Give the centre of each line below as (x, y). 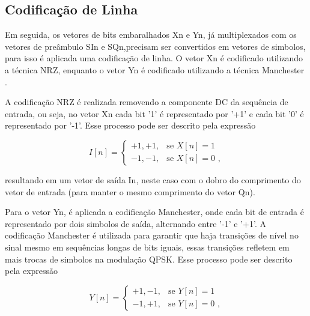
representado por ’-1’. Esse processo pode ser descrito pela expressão (130, 125)
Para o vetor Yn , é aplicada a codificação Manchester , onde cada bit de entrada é (154, 212)
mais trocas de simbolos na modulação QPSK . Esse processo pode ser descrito (149, 259)
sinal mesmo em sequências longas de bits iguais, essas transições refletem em (147, 247)
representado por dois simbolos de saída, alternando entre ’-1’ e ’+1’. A (135, 223)
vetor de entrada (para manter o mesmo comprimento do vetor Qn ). (130, 191)
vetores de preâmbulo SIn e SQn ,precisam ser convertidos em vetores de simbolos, (155, 46)
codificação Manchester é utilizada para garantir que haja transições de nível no (152, 235)
